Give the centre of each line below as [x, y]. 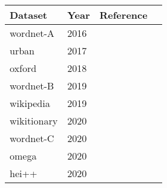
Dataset [29, 15]
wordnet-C [32, 138]
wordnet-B [32, 86]
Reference [123, 15]
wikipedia [30, 103]
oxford [23, 68]
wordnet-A [32, 33]
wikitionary [34, 121]
